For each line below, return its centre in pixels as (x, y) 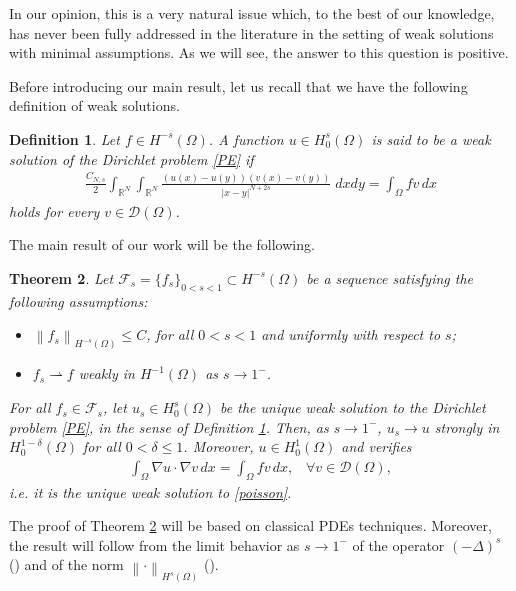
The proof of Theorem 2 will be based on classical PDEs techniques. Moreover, (250, 525)
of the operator (398, 544)
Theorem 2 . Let (61, 277)
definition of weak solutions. (94, 105)
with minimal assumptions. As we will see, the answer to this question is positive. (259, 52)
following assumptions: (78, 300)
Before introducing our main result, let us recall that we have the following (238, 85)
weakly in (106, 373)
